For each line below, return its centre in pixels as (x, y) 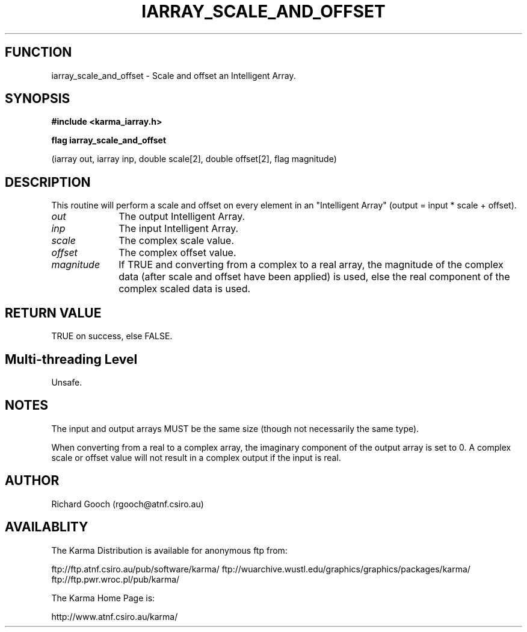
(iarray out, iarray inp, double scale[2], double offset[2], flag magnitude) (194, 159)
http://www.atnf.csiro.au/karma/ (115, 616)
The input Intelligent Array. (179, 229)
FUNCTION (39, 52)
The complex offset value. (177, 253)
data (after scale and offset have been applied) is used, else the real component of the (314, 277)
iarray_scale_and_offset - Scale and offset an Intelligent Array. (174, 75)
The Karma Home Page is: (103, 598)
